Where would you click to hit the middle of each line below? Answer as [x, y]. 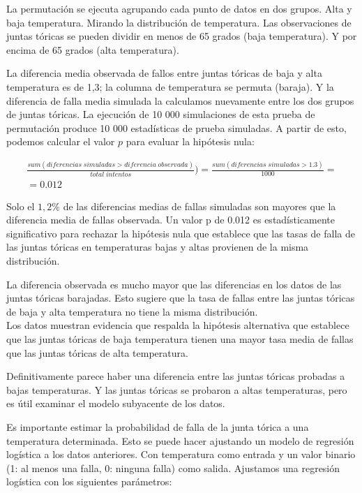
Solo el [21, 206]
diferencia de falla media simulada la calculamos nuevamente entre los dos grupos [180, 100]
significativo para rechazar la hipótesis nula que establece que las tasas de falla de [181, 233]
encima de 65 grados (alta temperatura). [93, 49]
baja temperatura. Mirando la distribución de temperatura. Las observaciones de [179, 22]
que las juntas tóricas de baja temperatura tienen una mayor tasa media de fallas [180, 338]
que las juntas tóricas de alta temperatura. [97, 352]
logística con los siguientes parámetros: [89, 481]
